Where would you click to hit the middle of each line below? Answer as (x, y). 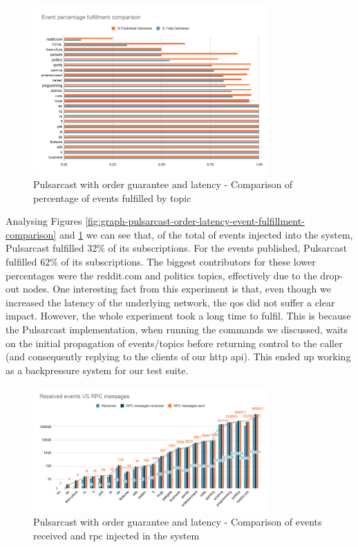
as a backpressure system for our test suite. (97, 370)
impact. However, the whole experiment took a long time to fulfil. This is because (178, 316)
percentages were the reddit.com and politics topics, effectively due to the (161, 275)
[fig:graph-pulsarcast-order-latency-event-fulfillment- (195, 221)
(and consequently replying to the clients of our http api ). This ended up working (178, 356)
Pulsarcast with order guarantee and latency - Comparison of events (178, 522)
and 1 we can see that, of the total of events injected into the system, (206, 234)
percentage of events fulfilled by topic (112, 197)
